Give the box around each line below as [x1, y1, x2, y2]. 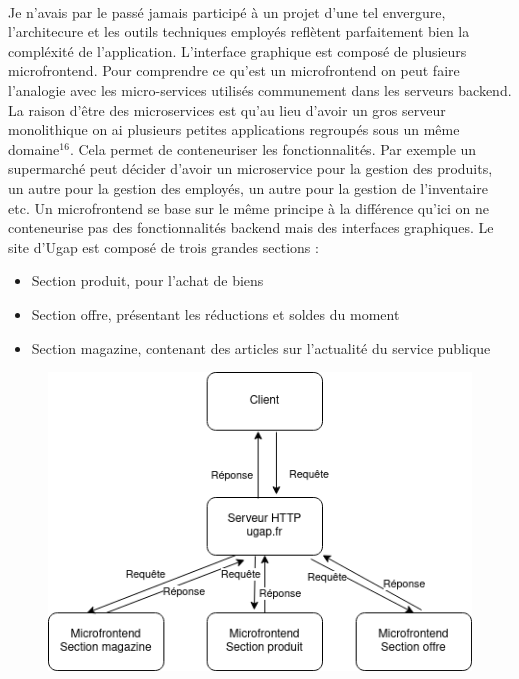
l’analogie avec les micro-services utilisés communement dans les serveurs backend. [8, 79, 512, 100]
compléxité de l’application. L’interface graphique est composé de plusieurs [8, 40, 467, 61]
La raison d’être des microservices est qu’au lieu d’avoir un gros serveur [8, 99, 446, 120]
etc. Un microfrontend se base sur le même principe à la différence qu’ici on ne [8, 197, 490, 218]
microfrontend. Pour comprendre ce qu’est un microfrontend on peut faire [8, 60, 460, 81]
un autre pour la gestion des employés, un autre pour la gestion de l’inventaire [8, 177, 489, 198]
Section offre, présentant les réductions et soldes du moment [31, 303, 400, 324]
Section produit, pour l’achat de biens [31, 270, 264, 291]
